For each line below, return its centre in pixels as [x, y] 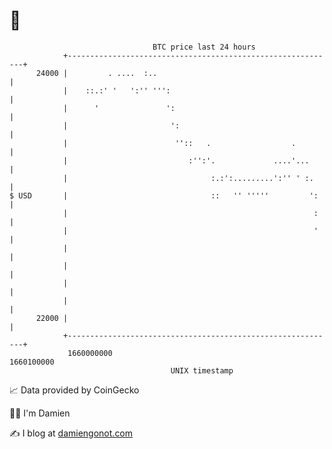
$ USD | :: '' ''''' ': [164, 195]
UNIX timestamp [202, 370]
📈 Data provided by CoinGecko [74, 390]
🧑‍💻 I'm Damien [40, 413]
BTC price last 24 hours [204, 47]
